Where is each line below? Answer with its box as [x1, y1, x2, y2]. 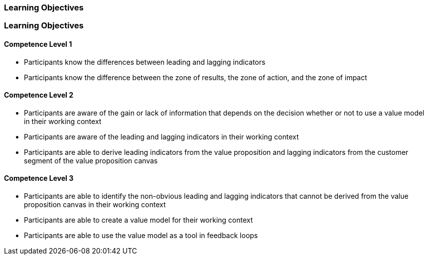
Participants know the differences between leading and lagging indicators [24, 57, 266, 66]
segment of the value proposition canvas [24, 156, 158, 165]
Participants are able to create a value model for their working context [24, 216, 253, 225]
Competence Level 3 [4, 174, 74, 183]
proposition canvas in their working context [24, 200, 166, 209]
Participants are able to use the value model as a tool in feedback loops [24, 231, 258, 240]
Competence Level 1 [4, 39, 72, 48]
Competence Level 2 [4, 91, 74, 100]
